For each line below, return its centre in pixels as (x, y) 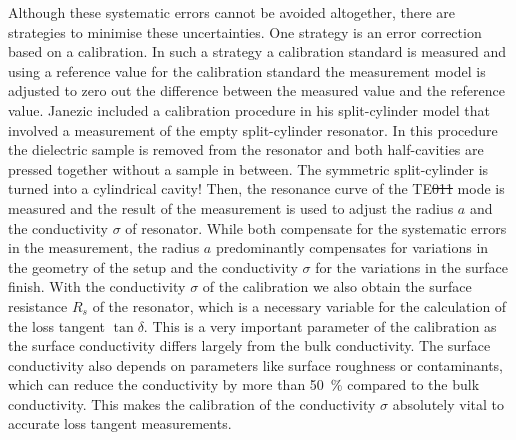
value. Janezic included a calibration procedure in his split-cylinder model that (249, 109)
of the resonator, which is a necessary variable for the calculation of (299, 305)
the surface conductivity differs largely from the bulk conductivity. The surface (249, 345)
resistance (38, 305)
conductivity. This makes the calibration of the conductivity (192, 403)
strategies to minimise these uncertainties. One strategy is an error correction (245, 31)
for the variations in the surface (411, 266)
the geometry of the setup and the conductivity (153, 266)
